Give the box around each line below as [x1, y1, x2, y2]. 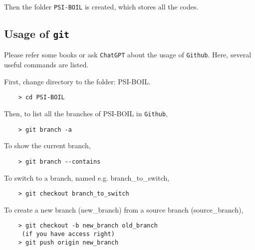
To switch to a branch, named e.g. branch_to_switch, [4, 172, 170, 183]
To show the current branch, [4, 140, 91, 151]
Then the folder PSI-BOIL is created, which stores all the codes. [4, 1, 199, 11]
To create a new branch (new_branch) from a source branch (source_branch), [4, 204, 244, 215]
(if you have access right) [21, 231, 115, 238]
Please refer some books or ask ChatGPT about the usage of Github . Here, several [4, 49, 252, 60]
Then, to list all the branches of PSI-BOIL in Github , [4, 108, 168, 118]
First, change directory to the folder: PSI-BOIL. [4, 76, 151, 86]
